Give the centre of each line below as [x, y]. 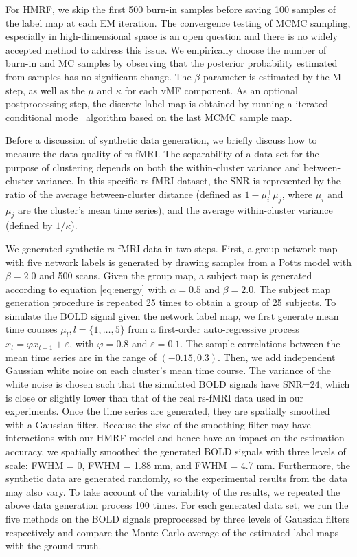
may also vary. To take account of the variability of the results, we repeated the [173, 491]
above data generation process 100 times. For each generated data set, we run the [177, 505]
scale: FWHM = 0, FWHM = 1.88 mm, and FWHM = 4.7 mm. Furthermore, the [178, 465]
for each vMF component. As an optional [211, 90]
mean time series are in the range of [81, 357]
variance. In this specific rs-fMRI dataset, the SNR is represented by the [188, 181]
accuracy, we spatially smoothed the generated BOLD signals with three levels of [176, 451]
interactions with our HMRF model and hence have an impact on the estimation [175, 438]
